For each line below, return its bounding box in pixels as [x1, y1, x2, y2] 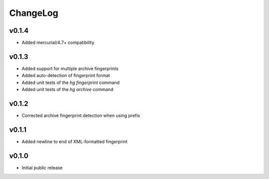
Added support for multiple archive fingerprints [21, 65, 119, 72]
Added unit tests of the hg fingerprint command [21, 80, 120, 86]
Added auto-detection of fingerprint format [21, 73, 110, 79]
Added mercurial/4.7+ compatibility [21, 40, 95, 46]
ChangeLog [9, 7, 58, 18]
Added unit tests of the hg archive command [21, 87, 114, 92]
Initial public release [21, 165, 63, 171]
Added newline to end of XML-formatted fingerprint [21, 138, 128, 144]
